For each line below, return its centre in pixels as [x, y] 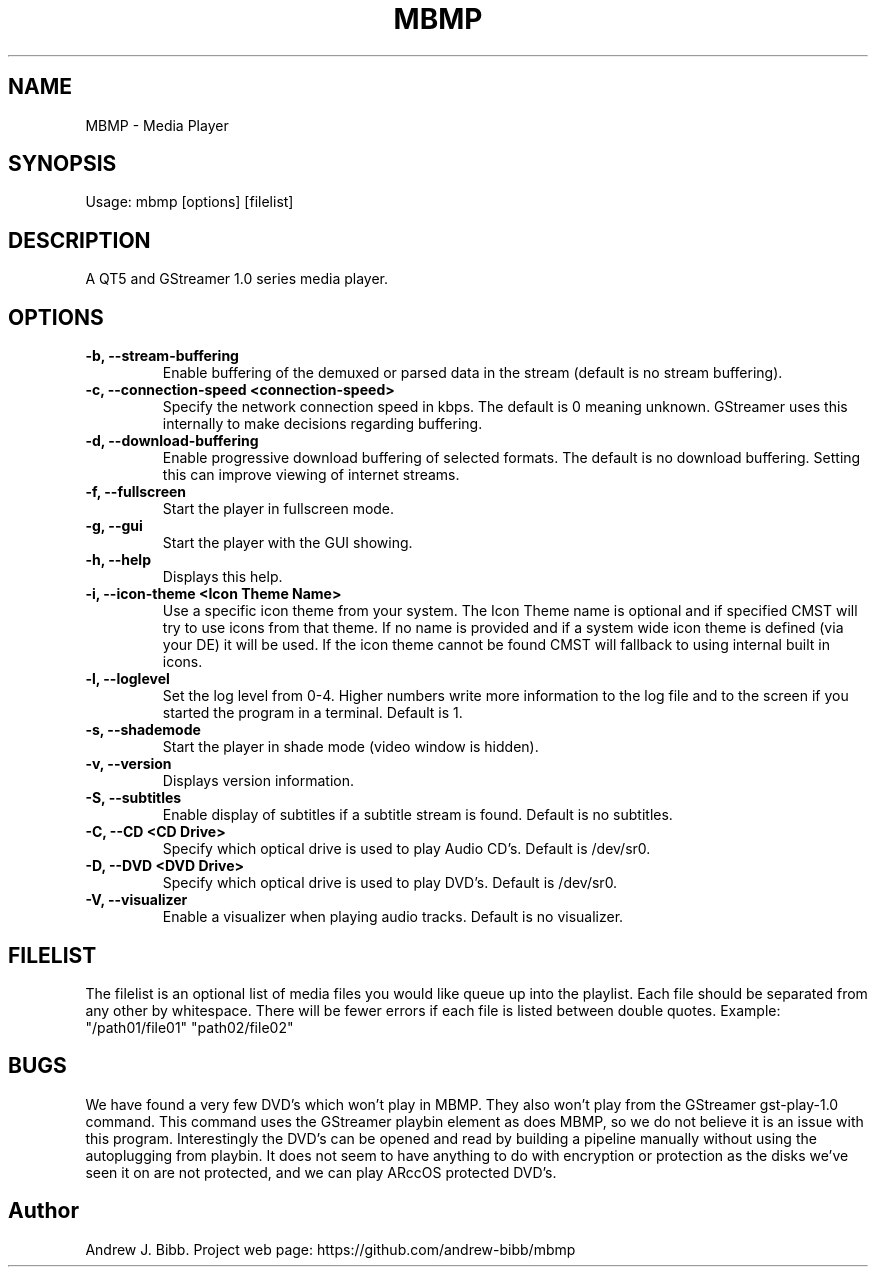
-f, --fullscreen [136, 492]
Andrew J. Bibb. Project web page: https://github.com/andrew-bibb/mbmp [330, 1249]
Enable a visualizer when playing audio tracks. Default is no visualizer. [393, 917]
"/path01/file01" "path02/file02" [189, 1027]
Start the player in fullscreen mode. [278, 509]
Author [43, 1211]
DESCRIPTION [79, 240]
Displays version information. [258, 781]
